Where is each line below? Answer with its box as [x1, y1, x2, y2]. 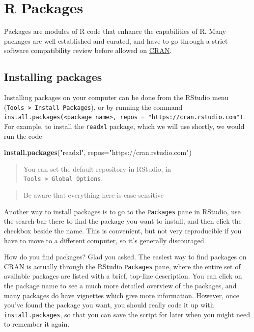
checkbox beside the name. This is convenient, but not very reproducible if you [4, 225, 242, 235]
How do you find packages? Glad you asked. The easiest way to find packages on [4, 252, 247, 262]
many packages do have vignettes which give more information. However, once [4, 290, 239, 300]
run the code [4, 130, 42, 141]
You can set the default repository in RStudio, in [23, 163, 171, 174]
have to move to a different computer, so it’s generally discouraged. [4, 235, 206, 245]
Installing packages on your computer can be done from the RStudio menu [4, 92, 229, 102]
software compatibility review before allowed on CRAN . [4, 45, 172, 55]
